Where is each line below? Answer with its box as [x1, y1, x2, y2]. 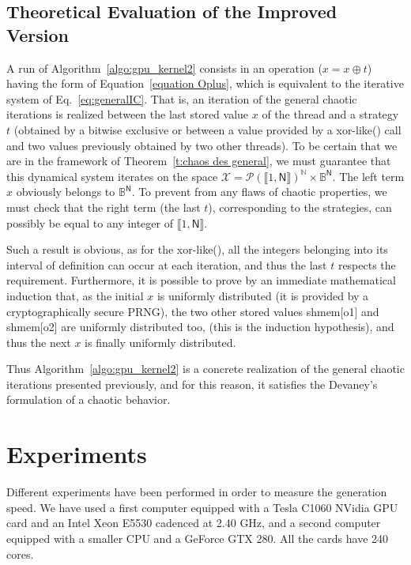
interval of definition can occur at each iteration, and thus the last [6, 256, 327, 273]
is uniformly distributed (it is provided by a [156, 287, 369, 303]
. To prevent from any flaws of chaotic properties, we [131, 183, 387, 200]
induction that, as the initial [6, 287, 144, 303]
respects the [337, 256, 396, 273]
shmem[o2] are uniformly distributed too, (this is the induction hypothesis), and [6, 318, 394, 335]
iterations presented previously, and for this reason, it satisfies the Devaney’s [6, 375, 378, 392]
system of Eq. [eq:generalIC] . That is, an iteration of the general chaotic [6, 90, 357, 107]
